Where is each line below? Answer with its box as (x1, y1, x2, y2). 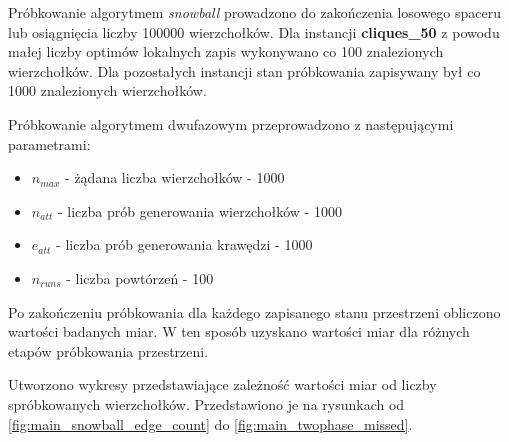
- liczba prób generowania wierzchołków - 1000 (57, 200, 342, 221)
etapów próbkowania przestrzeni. (8, 340, 209, 361)
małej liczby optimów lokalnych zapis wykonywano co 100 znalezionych (8, 41, 444, 62)
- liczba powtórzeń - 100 (66, 267, 214, 288)
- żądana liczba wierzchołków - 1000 (65, 167, 285, 188)
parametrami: (8, 133, 91, 154)
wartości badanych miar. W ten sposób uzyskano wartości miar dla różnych (8, 321, 470, 342)
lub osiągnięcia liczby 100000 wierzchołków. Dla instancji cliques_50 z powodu (8, 21, 500, 42)
